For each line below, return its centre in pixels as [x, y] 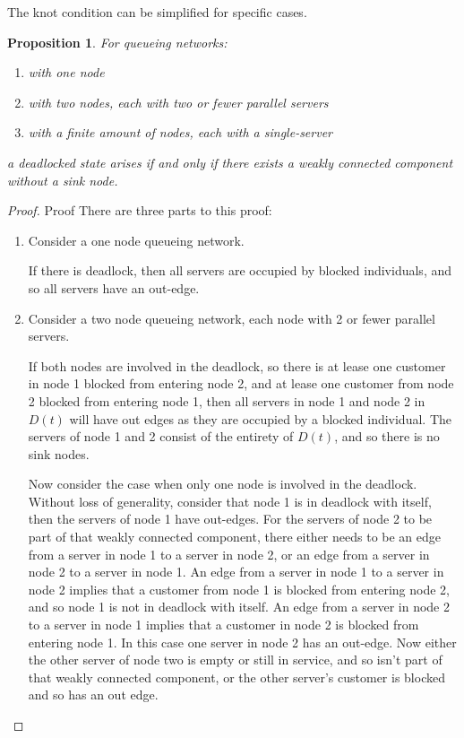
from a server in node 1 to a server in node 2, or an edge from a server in [229, 554]
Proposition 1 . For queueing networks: [117, 42]
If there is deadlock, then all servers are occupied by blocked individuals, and [240, 270]
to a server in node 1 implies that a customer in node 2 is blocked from [223, 625]
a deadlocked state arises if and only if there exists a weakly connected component [230, 162]
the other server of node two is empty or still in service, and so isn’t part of [235, 660]
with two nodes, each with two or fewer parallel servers [178, 102]
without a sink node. [63, 180]
